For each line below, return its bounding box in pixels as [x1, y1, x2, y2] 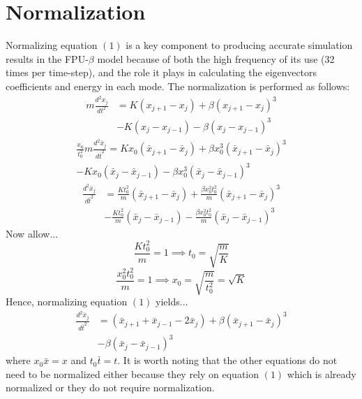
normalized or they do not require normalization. [6, 380, 215, 395]
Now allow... [6, 226, 59, 240]
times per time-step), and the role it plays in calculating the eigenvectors [6, 65, 317, 80]
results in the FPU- [6, 51, 89, 66]
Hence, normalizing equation [6, 294, 128, 309]
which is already [287, 366, 356, 381]
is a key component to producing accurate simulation [126, 38, 353, 52]
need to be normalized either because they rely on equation [6, 366, 259, 381]
